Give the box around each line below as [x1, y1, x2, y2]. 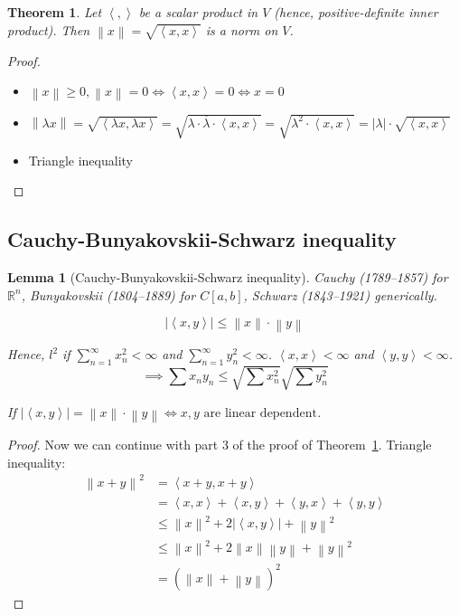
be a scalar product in [138, 3, 258, 21]
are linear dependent [203, 406, 317, 420]
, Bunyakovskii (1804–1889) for [21, 285, 196, 304]
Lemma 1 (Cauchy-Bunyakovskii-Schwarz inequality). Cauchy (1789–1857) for [7, 267, 448, 286]
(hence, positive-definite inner [274, 3, 438, 21]
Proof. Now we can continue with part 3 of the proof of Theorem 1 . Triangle [7, 435, 432, 454]
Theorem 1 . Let [7, 3, 102, 21]
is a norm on [205, 20, 278, 39]
